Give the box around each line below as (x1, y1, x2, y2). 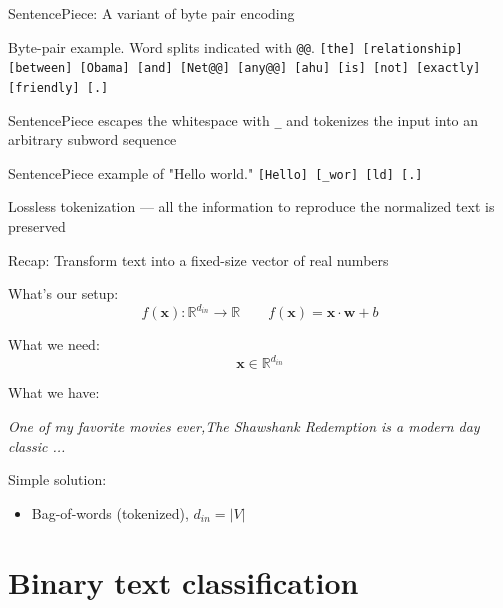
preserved (8, 216, 66, 237)
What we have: (8, 382, 100, 403)
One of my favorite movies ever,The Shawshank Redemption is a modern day (8, 416, 480, 437)
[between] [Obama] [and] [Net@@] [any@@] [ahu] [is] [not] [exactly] (8, 61, 481, 76)
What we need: (8, 334, 100, 355)
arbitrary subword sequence (8, 129, 177, 150)
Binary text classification (8, 561, 359, 602)
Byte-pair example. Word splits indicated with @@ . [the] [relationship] (8, 36, 463, 57)
